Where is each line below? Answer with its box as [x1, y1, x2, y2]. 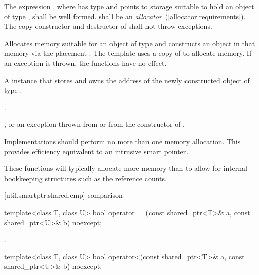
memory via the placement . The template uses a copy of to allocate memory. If [4, 48, 252, 58]
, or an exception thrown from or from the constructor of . [4, 119, 185, 129]
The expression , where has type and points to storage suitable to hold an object [4, 1, 254, 11]
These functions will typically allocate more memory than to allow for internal [4, 163, 247, 174]
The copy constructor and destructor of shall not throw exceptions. [4, 21, 212, 31]
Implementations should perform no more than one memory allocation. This [4, 135, 241, 146]
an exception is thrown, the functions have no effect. [4, 57, 167, 68]
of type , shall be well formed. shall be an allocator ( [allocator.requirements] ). [4, 11, 246, 21]
